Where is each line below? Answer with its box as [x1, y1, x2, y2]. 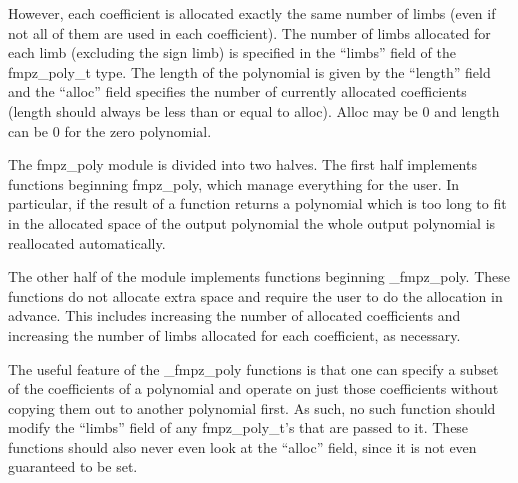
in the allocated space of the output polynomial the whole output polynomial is [8, 212, 496, 233]
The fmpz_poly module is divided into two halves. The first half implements [8, 154, 477, 175]
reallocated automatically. [8, 232, 166, 253]
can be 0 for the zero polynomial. [8, 120, 212, 141]
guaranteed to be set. [8, 456, 138, 477]
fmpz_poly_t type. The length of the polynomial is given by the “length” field [8, 61, 491, 82]
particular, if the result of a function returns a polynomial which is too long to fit [8, 193, 507, 214]
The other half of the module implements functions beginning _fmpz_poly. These [8, 266, 510, 287]
